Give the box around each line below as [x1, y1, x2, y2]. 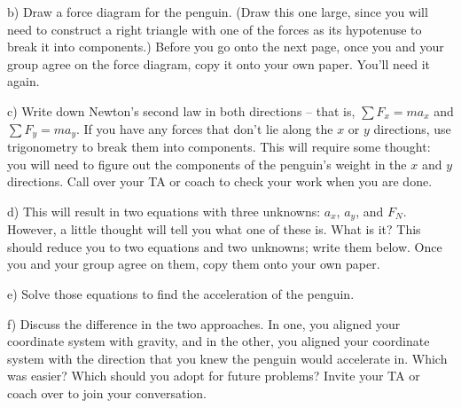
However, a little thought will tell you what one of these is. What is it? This [7, 220, 421, 239]
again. [7, 72, 40, 90]
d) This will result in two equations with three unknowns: [7, 201, 321, 220]
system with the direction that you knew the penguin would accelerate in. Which [7, 349, 448, 367]
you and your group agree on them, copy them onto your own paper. [7, 255, 380, 273]
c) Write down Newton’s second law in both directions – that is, [7, 101, 356, 120]
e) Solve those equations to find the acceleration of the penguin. [7, 285, 355, 303]
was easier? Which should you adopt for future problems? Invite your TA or [7, 366, 420, 385]
